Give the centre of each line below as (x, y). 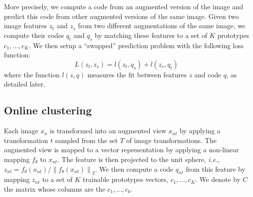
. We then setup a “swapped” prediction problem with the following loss (136, 45)
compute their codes (34, 35)
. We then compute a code (134, 169)
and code (208, 74)
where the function (32, 74)
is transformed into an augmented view (108, 131)
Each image (21, 131)
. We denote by (218, 179)
